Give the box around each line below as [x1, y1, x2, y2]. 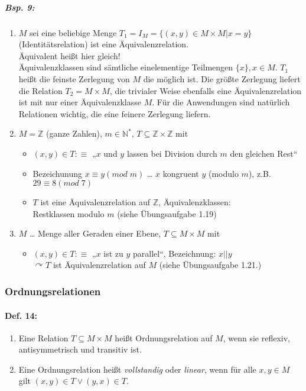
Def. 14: [5, 309, 38, 321]
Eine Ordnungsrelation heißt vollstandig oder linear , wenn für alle [18, 363, 256, 375]
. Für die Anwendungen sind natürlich [152, 96, 290, 108]
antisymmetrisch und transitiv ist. [18, 343, 142, 356]
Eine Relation [18, 331, 69, 344]
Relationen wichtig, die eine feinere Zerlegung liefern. [18, 107, 211, 119]
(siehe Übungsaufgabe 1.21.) [159, 258, 262, 271]
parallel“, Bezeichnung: [133, 247, 216, 259]
